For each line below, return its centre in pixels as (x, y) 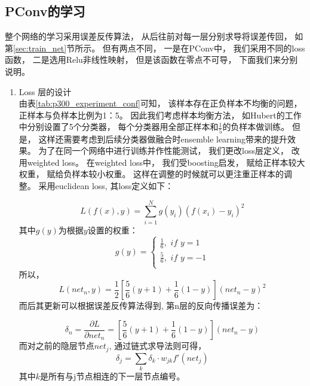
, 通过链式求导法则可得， (158, 346)
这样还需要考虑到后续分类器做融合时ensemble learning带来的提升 (163, 139)
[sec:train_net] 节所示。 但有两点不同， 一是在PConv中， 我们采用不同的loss (159, 48)
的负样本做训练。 (256, 127)
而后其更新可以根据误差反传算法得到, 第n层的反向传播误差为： (141, 306)
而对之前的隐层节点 (56, 346)
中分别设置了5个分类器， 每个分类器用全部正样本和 (119, 127)
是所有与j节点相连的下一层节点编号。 (113, 376)
